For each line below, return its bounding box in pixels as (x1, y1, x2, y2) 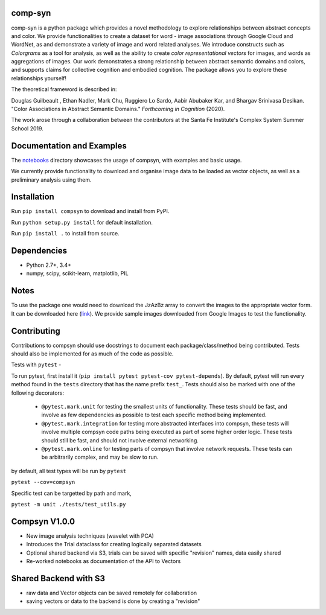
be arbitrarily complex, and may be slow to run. (41, 453, 159, 461)
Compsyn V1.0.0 (11, 516, 75, 526)
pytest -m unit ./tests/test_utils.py (11, 501, 126, 508)
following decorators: (11, 389, 65, 397)
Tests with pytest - (11, 361, 62, 368)
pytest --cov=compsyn (11, 479, 75, 486)
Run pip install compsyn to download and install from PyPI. (11, 208, 170, 215)
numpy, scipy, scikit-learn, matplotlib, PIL (26, 270, 129, 277)
